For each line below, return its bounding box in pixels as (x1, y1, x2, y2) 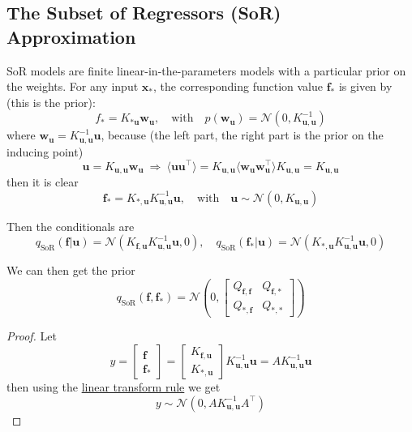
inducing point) (6, 143, 84, 160)
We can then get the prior (6, 262, 135, 279)
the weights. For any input (6, 78, 139, 95)
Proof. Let (6, 327, 57, 344)
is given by (338, 78, 393, 95)
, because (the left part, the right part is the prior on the (101, 126, 384, 143)
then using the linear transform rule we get (6, 379, 221, 396)
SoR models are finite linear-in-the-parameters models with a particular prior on (6, 62, 406, 79)
